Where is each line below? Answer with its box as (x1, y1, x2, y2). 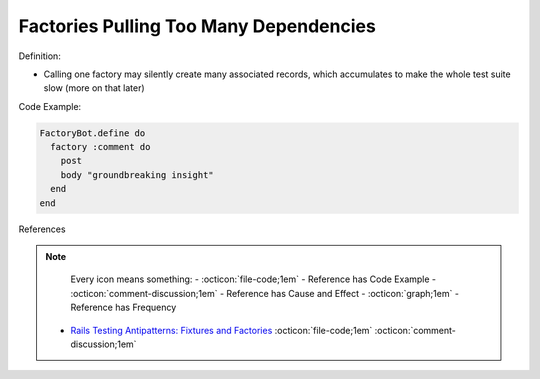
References (18, 223, 66, 235)
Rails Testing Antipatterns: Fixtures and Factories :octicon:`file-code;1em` (70, 324, 373, 336)
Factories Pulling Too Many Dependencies (18, 15, 377, 37)
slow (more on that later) (43, 82, 145, 94)
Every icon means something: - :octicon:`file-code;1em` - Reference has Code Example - (70, 273, 437, 285)
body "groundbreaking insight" (60, 169, 214, 180)
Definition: (18, 50, 62, 62)
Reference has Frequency (70, 301, 177, 314)
